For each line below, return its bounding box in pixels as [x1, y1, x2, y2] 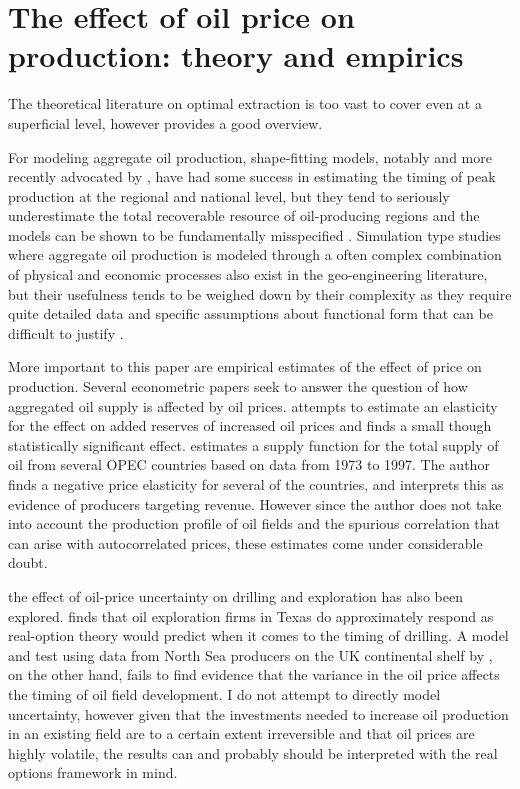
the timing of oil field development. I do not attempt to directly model [8, 683, 441, 704]
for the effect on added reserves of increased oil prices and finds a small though [8, 415, 492, 436]
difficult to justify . [8, 322, 124, 343]
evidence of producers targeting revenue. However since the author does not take [8, 493, 502, 514]
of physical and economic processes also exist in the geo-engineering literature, [8, 264, 488, 285]
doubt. [8, 552, 48, 573]
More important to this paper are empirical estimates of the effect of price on [8, 356, 482, 377]
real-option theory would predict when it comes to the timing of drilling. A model [8, 625, 509, 646]
